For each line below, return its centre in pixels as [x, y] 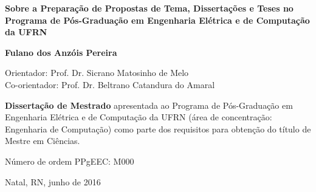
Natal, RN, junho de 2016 [53, 181]
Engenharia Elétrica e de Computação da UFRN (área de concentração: [139, 117]
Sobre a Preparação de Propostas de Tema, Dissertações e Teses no [149, 8]
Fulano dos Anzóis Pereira [61, 52]
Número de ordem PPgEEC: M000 [70, 161]
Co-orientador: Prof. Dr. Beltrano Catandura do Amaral [110, 84]
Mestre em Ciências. [43, 141]
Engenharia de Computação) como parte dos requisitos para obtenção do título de [158, 129]
